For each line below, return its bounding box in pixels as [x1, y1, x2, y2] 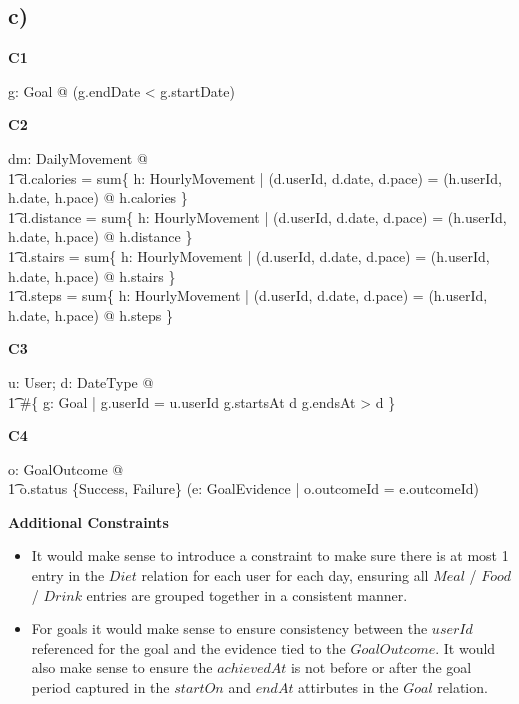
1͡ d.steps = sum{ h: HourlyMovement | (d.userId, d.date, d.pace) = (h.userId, [8, 285, 488, 306]
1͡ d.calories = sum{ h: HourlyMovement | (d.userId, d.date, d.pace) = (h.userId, [8, 167, 502, 188]
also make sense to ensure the [31, 657, 213, 678]
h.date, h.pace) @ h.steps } [8, 304, 174, 325]
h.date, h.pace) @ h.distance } [8, 226, 193, 247]
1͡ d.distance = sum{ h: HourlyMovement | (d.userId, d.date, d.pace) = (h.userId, [8, 206, 507, 227]
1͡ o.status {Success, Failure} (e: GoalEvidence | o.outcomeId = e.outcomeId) [8, 478, 479, 499]
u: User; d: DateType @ [8, 371, 154, 392]
